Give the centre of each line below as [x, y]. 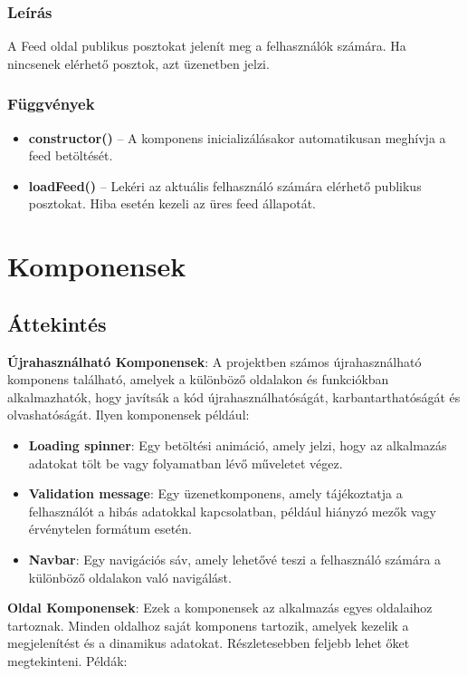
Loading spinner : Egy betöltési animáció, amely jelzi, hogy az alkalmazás [238, 444]
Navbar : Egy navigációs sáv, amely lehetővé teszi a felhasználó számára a [235, 559]
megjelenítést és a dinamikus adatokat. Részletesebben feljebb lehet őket [209, 643]
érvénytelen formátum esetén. [110, 529]
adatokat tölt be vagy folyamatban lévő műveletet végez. [186, 463]
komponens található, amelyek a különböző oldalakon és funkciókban [198, 379]
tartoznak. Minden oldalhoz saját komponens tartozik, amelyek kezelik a [208, 625]
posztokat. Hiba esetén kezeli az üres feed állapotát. [172, 203]
